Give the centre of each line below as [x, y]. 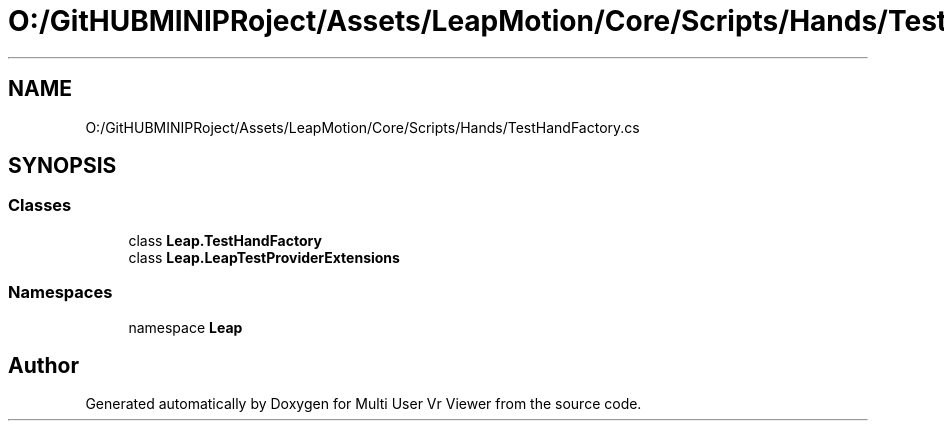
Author [43, 365]
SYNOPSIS [62, 166]
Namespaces [60, 292]
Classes [40, 205]
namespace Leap [185, 327]
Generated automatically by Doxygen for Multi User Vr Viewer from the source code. [363, 404]
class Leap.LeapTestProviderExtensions [264, 257]
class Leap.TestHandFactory [225, 240]
